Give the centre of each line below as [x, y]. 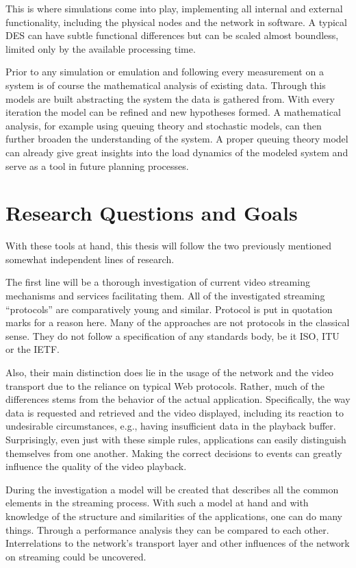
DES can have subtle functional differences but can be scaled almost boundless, [172, 35]
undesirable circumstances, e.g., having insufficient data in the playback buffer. [171, 426]
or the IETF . [33, 349]
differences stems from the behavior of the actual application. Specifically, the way [178, 399]
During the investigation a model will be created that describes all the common [172, 489]
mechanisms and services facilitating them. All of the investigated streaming [165, 296]
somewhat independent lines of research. [90, 259]
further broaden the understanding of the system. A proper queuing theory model [177, 139]
